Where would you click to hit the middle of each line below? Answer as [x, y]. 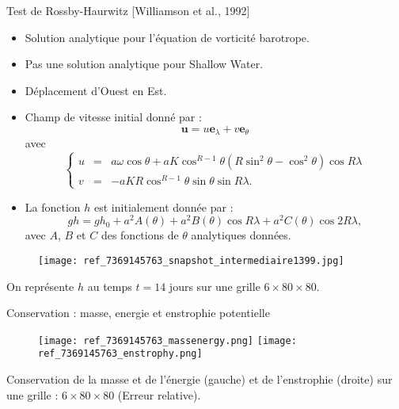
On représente [40, 286]
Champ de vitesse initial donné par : [113, 117]
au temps [110, 286]
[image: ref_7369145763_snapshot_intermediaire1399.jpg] [191, 260]
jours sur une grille [215, 286]
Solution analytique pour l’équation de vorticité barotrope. [167, 37]
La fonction [53, 206]
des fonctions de [140, 235]
